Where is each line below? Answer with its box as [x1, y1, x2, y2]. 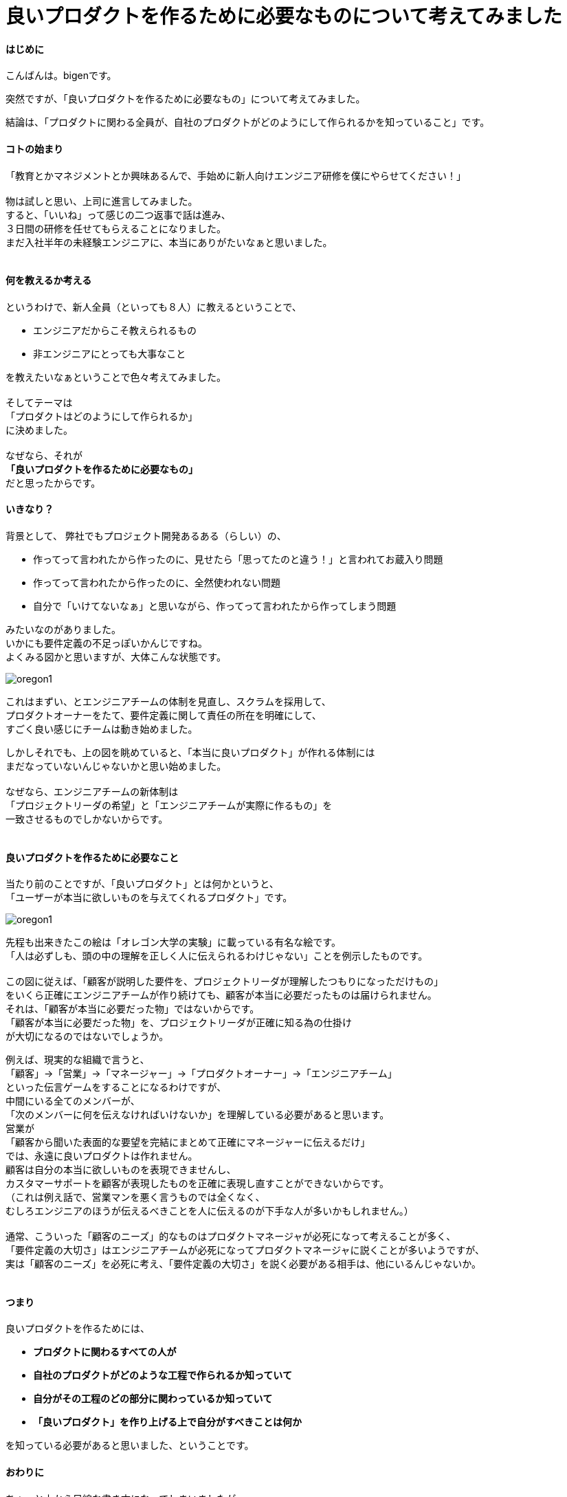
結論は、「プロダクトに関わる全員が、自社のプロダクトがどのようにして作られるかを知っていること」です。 [5, 116, 490, 129]
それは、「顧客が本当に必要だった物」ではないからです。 [5, 1003, 260, 1015]
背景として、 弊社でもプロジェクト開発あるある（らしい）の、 [5, 530, 287, 542]
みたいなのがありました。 [5, 623, 121, 636]
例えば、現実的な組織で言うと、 [5, 1054, 150, 1066]
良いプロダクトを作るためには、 [5, 1322, 150, 1335]
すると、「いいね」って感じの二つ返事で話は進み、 [5, 208, 231, 221]
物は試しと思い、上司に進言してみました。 [5, 195, 198, 207]
